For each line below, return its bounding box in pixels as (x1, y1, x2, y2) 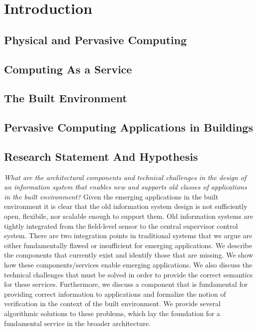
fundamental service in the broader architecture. (4, 318, 151, 328)
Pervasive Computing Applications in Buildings (4, 120, 253, 135)
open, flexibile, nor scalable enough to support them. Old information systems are (4, 211, 254, 221)
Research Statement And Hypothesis (4, 148, 198, 164)
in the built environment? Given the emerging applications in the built (4, 191, 219, 201)
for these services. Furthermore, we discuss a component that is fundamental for (4, 279, 248, 289)
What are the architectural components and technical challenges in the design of (4, 172, 247, 182)
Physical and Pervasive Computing (4, 32, 187, 47)
